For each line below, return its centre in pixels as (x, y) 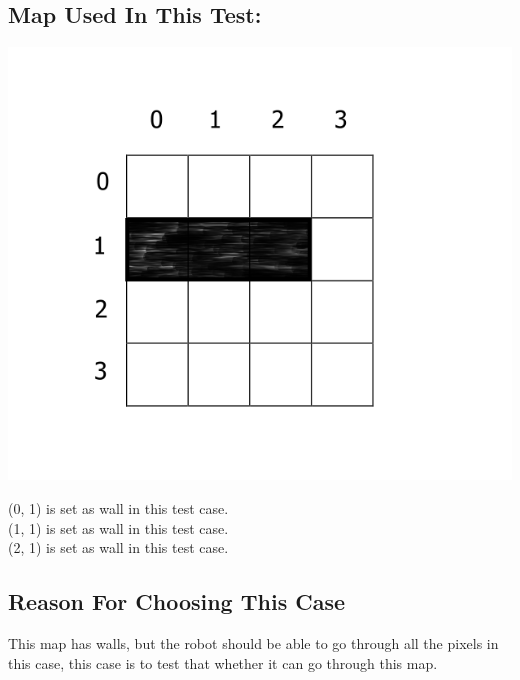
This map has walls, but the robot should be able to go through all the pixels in (253, 642)
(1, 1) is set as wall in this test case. (118, 527)
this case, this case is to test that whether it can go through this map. (223, 662)
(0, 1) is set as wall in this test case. (118, 507)
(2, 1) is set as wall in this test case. (118, 547)
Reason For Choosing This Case (177, 601)
